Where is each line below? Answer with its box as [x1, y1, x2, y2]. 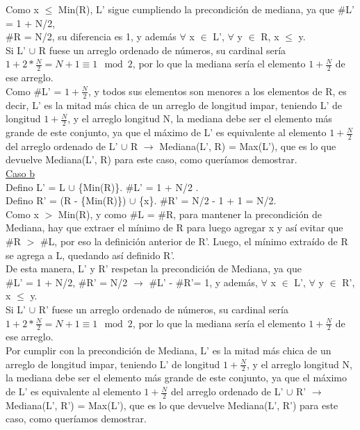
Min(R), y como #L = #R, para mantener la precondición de [58, 206, 322, 221]
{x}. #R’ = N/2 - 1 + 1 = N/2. [139, 193, 277, 208]
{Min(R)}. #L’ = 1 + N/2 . [78, 179, 199, 194]
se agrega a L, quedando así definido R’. [6, 247, 175, 262]
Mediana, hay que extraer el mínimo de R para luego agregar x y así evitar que [6, 220, 343, 235]
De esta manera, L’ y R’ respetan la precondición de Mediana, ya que [6, 261, 302, 276]
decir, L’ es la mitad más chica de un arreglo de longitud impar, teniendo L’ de [6, 97, 343, 112]
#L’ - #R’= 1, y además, [149, 274, 258, 289]
